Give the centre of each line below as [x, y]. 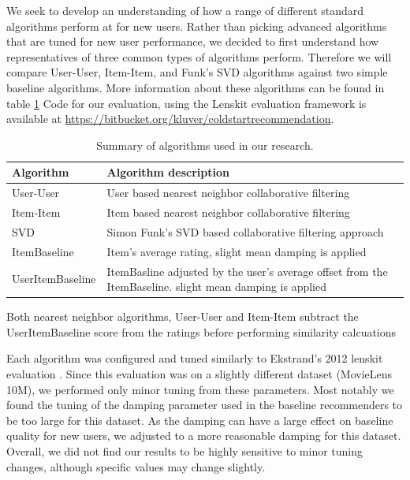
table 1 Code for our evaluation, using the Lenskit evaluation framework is [186, 103]
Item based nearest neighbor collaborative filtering [228, 212]
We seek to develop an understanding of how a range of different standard [185, 10]
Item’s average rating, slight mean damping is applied [237, 251]
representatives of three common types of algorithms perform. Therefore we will [199, 56]
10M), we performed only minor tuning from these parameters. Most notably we [200, 389]
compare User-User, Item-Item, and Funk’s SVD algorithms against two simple [197, 72]
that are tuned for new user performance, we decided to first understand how [193, 41]
